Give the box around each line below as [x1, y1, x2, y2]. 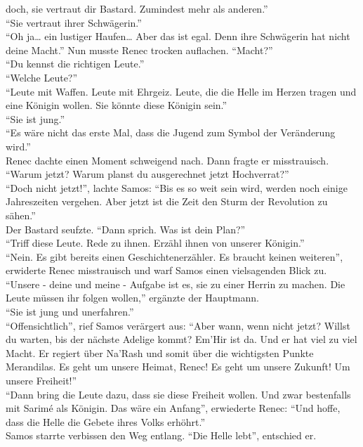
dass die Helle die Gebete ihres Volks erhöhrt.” [6, 414, 206, 429]
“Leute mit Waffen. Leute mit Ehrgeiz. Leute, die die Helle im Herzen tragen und [6, 84, 357, 98]
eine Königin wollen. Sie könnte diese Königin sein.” [6, 98, 227, 112]
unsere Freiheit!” [6, 373, 77, 388]
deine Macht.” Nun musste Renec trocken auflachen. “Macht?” [6, 42, 273, 57]
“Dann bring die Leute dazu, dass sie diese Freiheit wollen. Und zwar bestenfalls [6, 387, 351, 401]
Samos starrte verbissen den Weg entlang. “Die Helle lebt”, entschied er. [6, 428, 317, 443]
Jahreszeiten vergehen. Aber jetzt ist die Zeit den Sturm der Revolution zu [6, 194, 328, 209]
